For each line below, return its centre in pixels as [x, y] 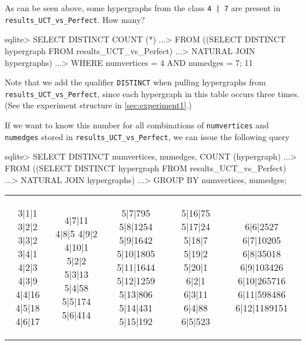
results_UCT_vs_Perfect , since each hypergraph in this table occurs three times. [152, 93]
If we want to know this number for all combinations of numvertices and [137, 125]
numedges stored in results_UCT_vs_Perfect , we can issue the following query [147, 136]
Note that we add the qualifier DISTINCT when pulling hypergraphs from [135, 82]
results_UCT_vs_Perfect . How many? [75, 19]
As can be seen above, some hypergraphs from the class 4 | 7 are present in [143, 8]
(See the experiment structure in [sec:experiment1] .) [98, 105]
